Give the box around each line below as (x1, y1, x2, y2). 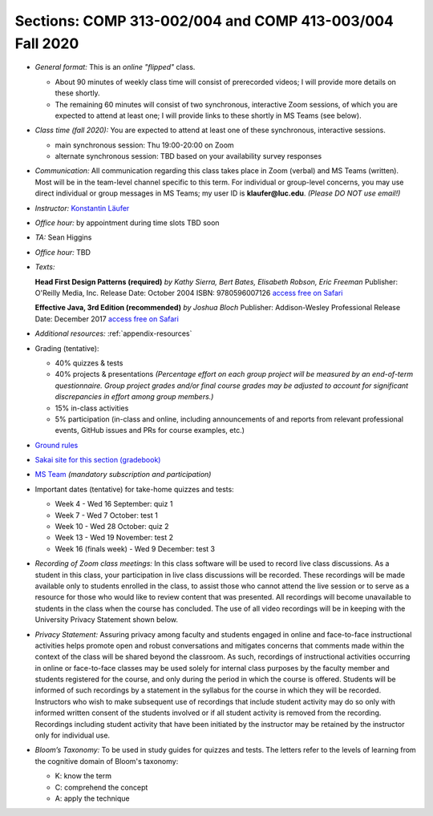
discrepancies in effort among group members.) (55, 392, 214, 402)
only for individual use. (34, 730, 111, 741)
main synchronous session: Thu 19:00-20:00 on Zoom (55, 140, 234, 150)
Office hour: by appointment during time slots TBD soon (34, 218, 220, 228)
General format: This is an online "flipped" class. (34, 63, 196, 72)
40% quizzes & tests (55, 358, 123, 368)
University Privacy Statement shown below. (34, 615, 178, 624)
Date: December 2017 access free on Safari (34, 313, 180, 324)
